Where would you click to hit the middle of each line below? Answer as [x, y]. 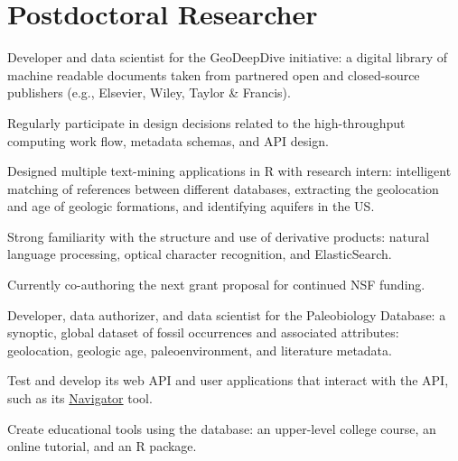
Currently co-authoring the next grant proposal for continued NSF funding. [216, 285]
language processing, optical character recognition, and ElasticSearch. [200, 254]
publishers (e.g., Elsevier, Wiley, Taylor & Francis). [149, 92]
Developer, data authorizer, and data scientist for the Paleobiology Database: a [227, 314]
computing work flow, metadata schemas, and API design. [168, 140]
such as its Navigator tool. [80, 398]
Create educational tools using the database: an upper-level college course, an [222, 428]
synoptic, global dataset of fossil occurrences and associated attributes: [203, 332]
